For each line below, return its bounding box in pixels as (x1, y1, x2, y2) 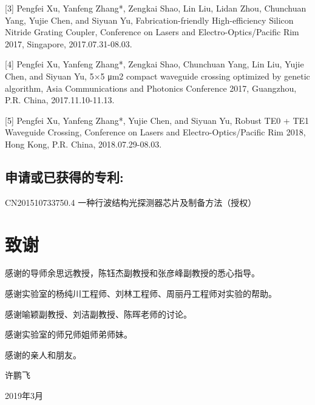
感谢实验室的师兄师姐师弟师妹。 (5, 328, 132, 341)
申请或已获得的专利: (5, 167, 124, 186)
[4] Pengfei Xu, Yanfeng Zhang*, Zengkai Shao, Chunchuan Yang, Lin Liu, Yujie (5, 58, 304, 70)
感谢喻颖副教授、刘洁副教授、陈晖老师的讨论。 (5, 307, 192, 320)
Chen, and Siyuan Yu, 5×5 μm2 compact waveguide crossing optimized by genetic (5, 69, 310, 82)
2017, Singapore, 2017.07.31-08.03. (5, 37, 132, 50)
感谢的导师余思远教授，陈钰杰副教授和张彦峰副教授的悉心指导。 (5, 267, 260, 279)
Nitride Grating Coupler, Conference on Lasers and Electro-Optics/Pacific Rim (5, 26, 299, 38)
